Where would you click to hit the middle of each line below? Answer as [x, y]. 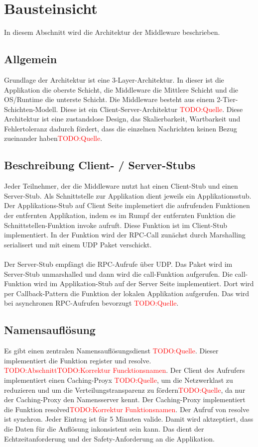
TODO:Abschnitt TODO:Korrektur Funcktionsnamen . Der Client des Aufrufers [125, 370]
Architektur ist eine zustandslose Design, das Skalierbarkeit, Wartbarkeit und [122, 119]
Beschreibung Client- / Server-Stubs [100, 165]
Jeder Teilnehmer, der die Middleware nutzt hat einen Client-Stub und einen [121, 186]
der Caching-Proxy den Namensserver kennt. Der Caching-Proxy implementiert [125, 399]
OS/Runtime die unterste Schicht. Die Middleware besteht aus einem [109, 99]
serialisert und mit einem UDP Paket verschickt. [78, 244]
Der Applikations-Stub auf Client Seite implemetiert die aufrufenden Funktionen [127, 205]
